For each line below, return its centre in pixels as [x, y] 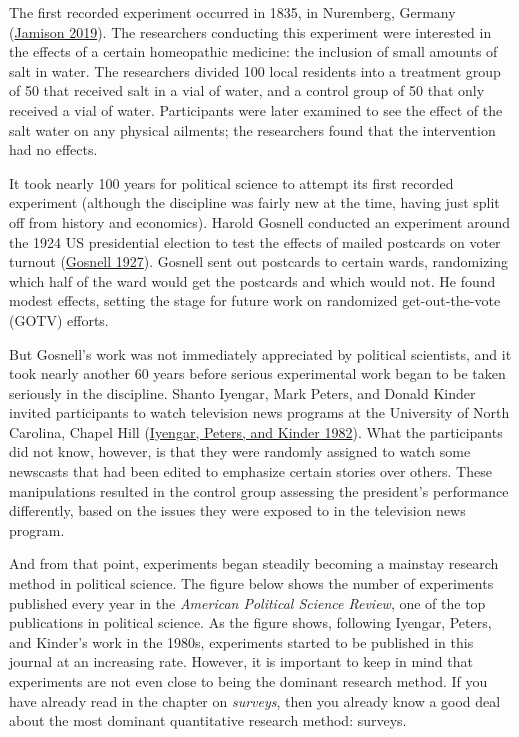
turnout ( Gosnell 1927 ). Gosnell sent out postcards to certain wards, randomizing [259, 261]
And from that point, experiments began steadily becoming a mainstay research [254, 563]
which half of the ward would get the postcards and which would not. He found [252, 280]
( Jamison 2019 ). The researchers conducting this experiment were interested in [250, 31]
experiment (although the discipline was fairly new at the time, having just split [254, 202]
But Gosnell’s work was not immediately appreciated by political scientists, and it [260, 353]
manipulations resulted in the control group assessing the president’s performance [259, 490]
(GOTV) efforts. [59, 319]
